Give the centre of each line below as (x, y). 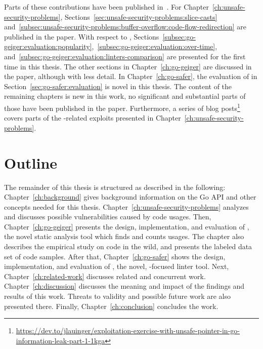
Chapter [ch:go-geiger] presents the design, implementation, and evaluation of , (127, 226)
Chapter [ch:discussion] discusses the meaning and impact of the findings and (124, 286)
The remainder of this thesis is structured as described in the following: (115, 187)
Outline (31, 162)
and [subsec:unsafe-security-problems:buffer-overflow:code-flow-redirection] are (125, 27)
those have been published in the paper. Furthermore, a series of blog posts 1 (122, 107)
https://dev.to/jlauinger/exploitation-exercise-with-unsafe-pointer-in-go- (128, 331)
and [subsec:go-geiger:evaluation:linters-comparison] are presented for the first (125, 56)
